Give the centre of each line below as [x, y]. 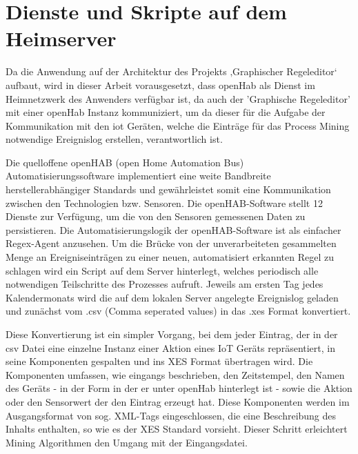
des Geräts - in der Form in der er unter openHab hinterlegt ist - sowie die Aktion [179, 388]
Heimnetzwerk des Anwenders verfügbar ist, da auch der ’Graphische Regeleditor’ [178, 98]
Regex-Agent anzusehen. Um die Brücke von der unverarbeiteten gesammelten [171, 243]
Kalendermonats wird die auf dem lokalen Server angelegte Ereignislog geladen [172, 297]
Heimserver [61, 38]
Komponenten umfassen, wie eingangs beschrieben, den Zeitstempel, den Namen [175, 374]
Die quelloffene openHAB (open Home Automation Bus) [125, 162]
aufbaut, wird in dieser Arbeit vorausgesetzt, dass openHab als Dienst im [160, 85]
